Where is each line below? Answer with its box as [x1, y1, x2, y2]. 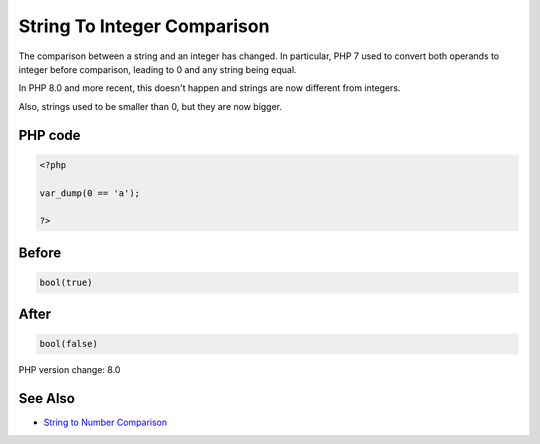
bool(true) [39, 276, 93, 288]
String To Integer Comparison [18, 15, 270, 37]
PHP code [18, 126, 81, 144]
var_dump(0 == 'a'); [39, 187, 140, 199]
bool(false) [39, 338, 99, 350]
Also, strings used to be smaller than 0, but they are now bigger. [18, 100, 283, 112]
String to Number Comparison [43, 416, 168, 429]
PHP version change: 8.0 [18, 364, 121, 376]
